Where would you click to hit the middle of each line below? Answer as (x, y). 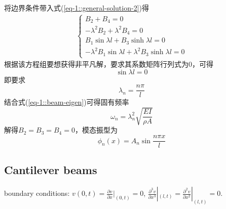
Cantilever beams (51, 170)
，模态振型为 (96, 130)
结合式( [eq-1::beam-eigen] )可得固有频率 (67, 102)
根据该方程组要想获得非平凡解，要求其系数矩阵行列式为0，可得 (109, 64)
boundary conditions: (37, 193)
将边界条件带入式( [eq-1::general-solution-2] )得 (77, 8)
